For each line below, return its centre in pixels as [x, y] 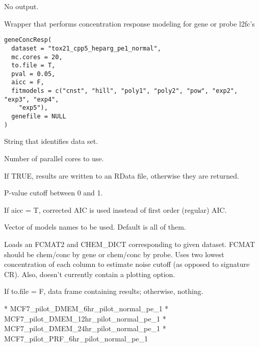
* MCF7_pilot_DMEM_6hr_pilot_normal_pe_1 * [86, 308]
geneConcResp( [28, 40]
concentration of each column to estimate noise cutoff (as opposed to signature [127, 264]
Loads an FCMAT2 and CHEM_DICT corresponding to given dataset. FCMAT [130, 244]
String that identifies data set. [51, 141]
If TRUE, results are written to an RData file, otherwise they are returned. [122, 175]
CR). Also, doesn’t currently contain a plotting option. [90, 274]
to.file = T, [33, 66]
